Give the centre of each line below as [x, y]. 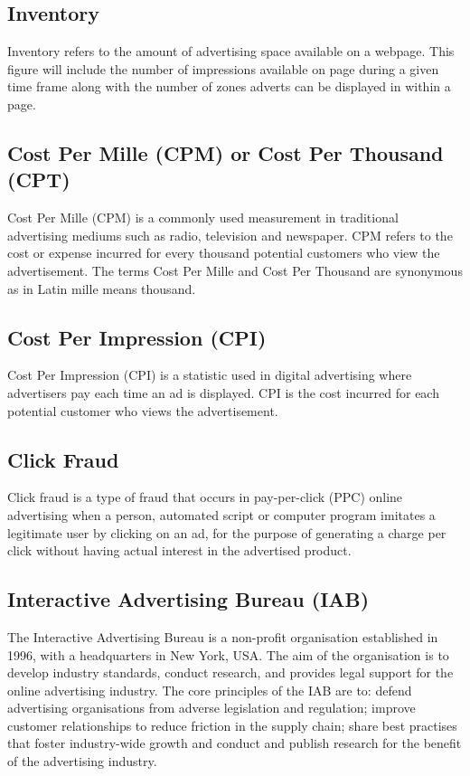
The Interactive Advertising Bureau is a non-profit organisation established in [223, 636]
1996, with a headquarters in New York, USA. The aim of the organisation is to [228, 654]
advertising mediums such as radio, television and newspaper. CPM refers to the [230, 235]
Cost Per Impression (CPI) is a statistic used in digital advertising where [210, 375]
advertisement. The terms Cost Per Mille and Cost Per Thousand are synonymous [235, 270]
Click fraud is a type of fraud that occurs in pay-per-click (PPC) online [205, 497]
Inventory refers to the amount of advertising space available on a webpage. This [231, 51]
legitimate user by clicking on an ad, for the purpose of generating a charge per [227, 532]
